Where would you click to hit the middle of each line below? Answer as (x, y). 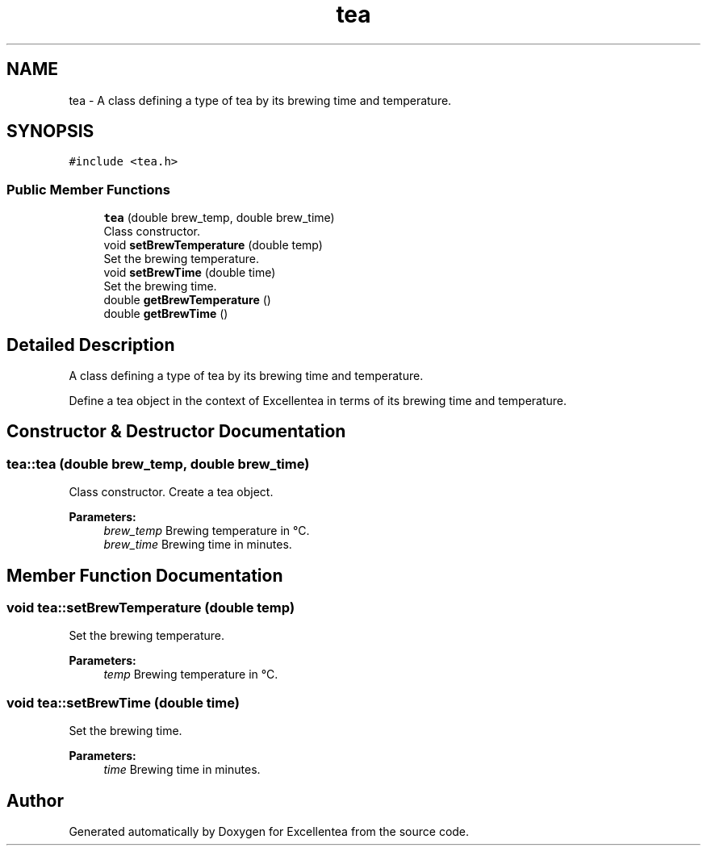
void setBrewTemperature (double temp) (213, 245)
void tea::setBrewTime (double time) (123, 702)
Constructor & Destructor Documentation (176, 432)
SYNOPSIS (50, 132)
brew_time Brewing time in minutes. (198, 545)
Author (35, 800)
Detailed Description (91, 345)
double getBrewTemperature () (187, 300)
